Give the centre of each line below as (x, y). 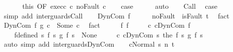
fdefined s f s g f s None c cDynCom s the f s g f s (108, 34)
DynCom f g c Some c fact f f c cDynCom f (97, 25)
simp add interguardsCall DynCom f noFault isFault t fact (116, 15)
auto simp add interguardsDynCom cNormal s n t (89, 44)
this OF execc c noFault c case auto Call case (120, 6)
